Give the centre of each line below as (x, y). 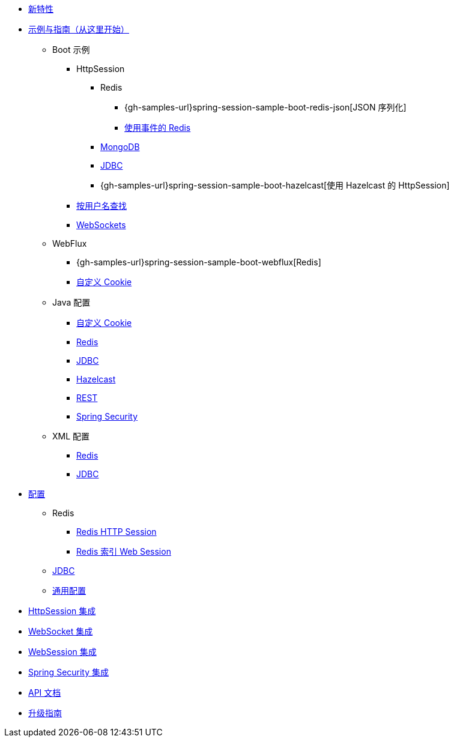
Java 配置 (71, 302)
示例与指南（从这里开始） (79, 29)
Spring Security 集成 (69, 672)
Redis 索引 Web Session (124, 551)
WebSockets (101, 225)
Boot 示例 (71, 50)
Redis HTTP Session (117, 532)
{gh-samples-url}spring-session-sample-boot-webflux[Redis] (199, 262)
